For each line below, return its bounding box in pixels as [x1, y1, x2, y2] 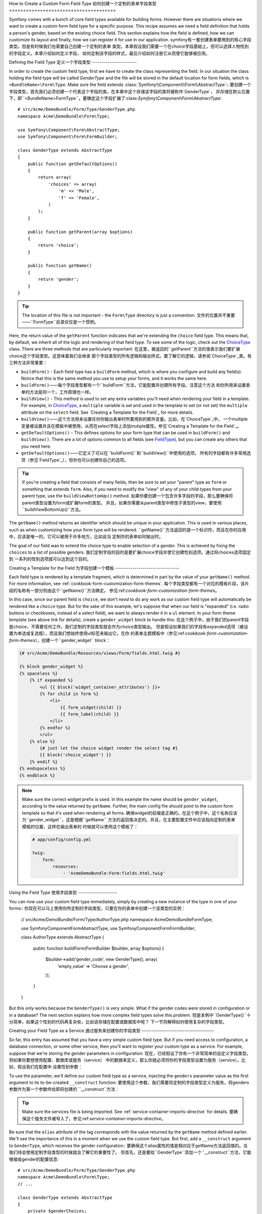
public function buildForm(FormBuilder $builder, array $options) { [33, 945, 164, 951]
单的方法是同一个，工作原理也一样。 [21, 389, 94, 395]
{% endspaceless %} [19, 766, 65, 772]
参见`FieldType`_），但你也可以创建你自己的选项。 [29, 457, 129, 463]
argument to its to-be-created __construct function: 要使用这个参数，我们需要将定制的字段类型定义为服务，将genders [9, 1079, 249, 1085]
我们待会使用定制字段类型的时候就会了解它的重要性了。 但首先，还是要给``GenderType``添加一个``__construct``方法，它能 [9, 1149, 252, 1155]
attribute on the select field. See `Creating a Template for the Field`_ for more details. [21, 409, 194, 415]
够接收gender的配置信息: [9, 1156, 59, 1162]
